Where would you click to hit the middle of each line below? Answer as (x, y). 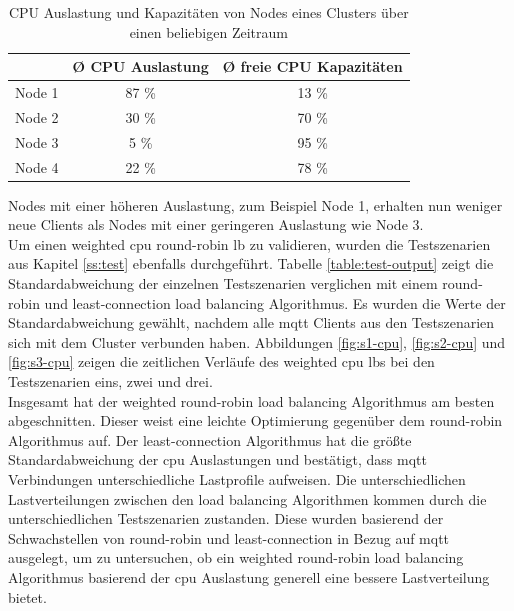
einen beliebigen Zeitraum (208, 31)
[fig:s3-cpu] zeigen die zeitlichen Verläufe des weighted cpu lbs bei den (221, 361)
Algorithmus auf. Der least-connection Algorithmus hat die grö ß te (210, 439)
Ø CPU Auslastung (140, 66)
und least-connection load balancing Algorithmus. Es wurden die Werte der (275, 302)
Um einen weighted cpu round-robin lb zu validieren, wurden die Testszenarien (249, 243)
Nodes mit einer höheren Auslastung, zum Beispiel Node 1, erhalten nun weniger (255, 204)
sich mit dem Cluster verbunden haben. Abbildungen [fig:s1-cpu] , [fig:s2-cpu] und (257, 341)
